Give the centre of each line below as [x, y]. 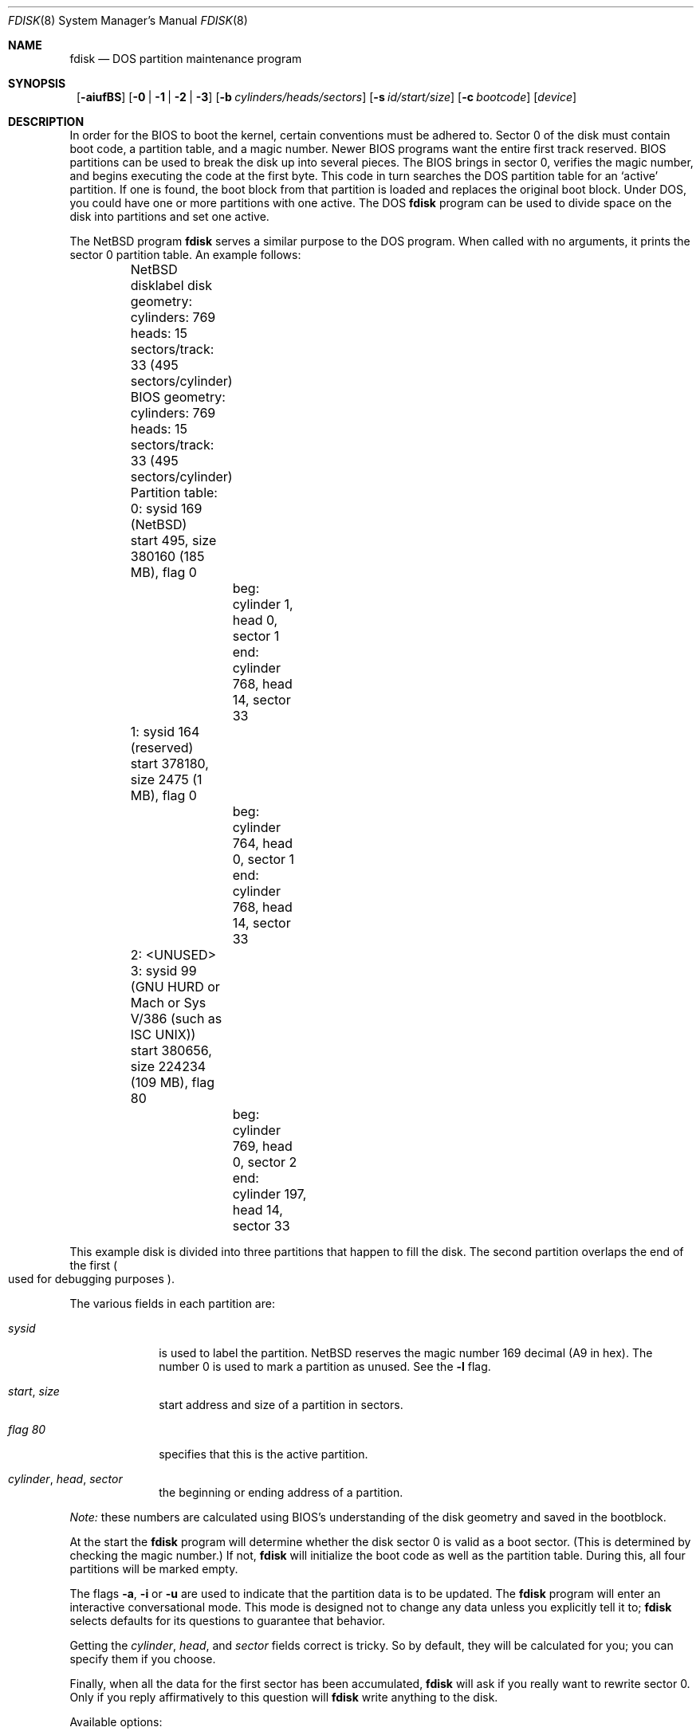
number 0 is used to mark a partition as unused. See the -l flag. [325, 1366]
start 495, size [173, 540]
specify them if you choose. [143, 1659]
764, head [263, 843]
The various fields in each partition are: [172, 1303]
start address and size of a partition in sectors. [281, 1405]
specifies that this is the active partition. [263, 1454]
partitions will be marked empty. [154, 1569]
